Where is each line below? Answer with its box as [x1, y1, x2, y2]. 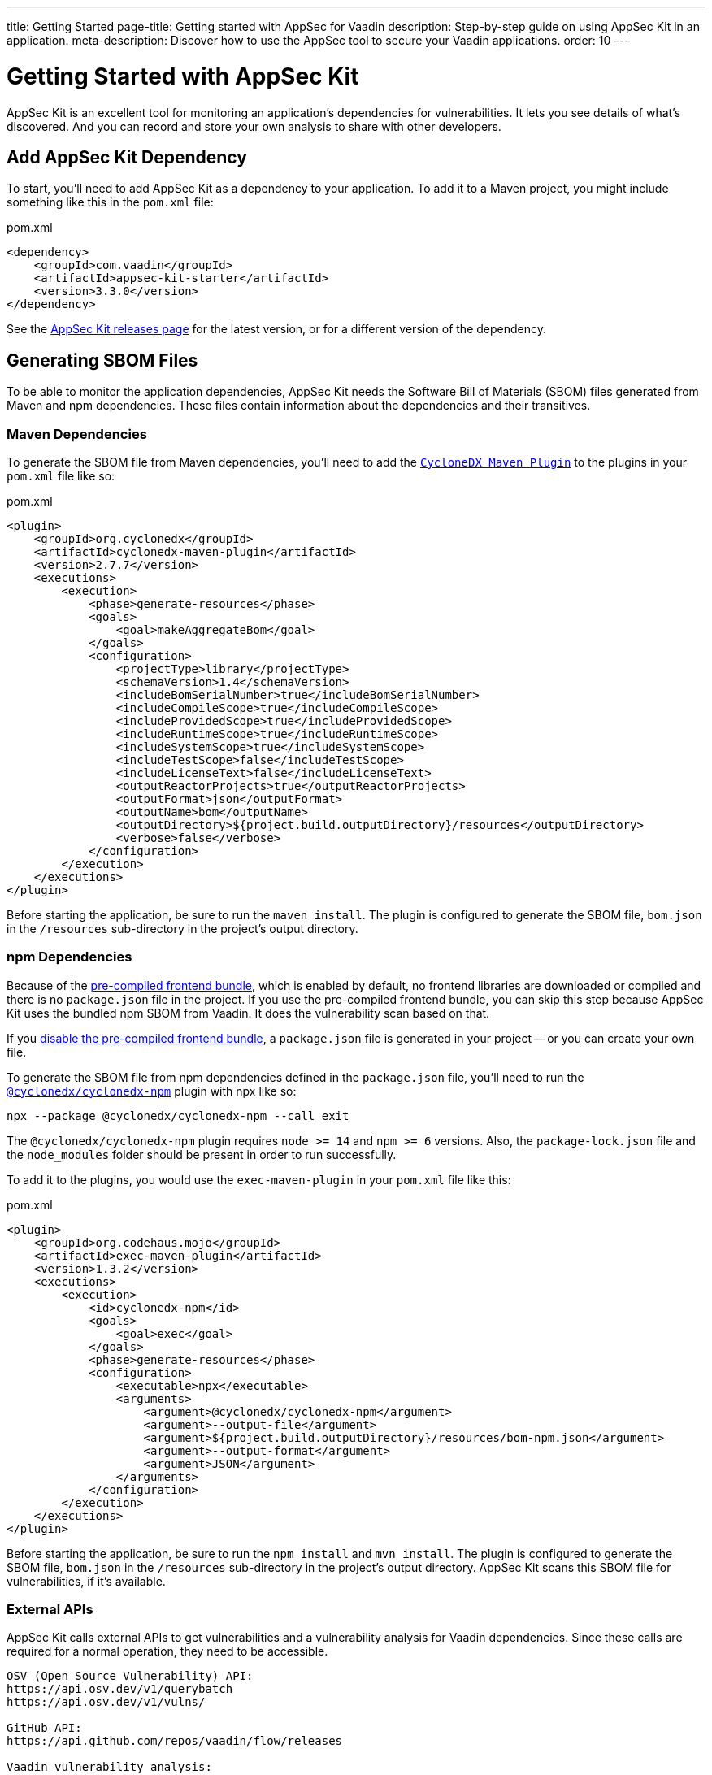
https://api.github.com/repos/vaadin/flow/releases [7, 1734, 343, 1748]
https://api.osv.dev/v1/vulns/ [7, 1695, 206, 1709]
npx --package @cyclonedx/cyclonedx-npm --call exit [7, 1109, 349, 1122]
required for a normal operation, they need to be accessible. [7, 1644, 328, 1659]
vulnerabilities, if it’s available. [7, 1573, 166, 1588]
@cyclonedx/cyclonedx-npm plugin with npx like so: [7, 1083, 297, 1098]
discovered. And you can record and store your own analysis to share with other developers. [7, 119, 501, 133]
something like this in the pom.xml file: [7, 195, 214, 210]
